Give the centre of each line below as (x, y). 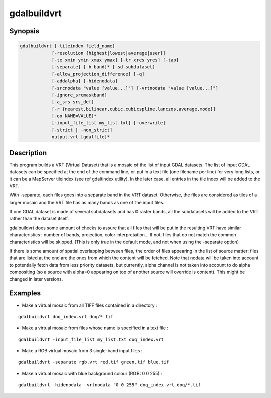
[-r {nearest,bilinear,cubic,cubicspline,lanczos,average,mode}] (133, 109)
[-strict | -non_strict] (82, 130)
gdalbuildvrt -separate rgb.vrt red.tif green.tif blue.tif (94, 362)
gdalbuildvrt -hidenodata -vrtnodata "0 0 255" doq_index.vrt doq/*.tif (109, 385)
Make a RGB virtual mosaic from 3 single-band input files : (82, 351)
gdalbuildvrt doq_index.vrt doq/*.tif (66, 317)
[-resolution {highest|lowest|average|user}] (108, 53)
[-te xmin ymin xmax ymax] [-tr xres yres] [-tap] (115, 60)
